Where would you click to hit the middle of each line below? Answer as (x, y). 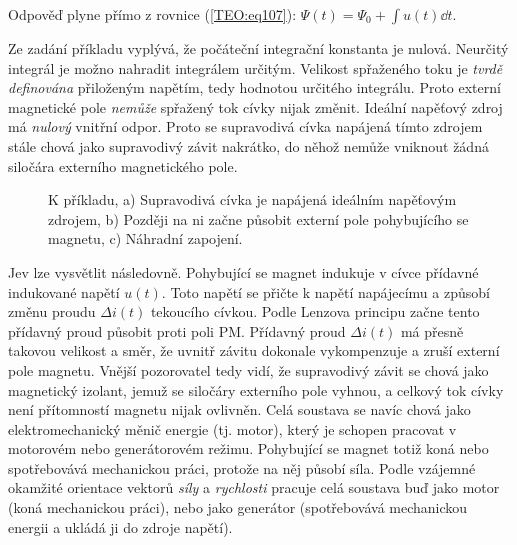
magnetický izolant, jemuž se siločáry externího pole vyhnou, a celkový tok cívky (256, 389)
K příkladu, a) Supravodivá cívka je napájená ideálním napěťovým (252, 199)
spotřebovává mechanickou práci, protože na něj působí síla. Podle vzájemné (242, 467)
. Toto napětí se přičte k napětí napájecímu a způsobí (325, 291)
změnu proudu (52, 311)
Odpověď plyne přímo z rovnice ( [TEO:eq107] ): (152, 14)
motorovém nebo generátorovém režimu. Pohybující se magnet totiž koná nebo (248, 448)
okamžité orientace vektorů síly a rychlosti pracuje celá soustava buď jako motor (254, 487)
